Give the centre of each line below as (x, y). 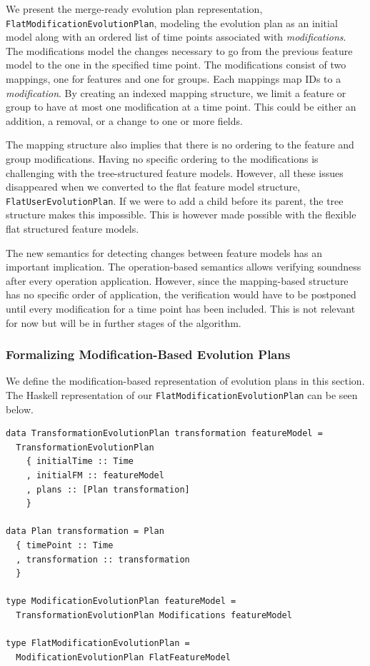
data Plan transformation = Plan (85, 531)
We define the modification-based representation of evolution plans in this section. (185, 381)
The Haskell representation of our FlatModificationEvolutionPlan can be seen (182, 395)
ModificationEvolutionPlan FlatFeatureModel (123, 657)
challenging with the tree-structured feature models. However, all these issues (175, 172)
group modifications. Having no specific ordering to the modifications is (162, 158)
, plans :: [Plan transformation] (108, 489)
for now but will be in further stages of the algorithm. (124, 322)
